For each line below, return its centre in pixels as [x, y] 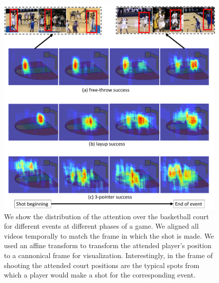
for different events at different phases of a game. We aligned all [102, 226]
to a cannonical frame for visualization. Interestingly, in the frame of [109, 255]
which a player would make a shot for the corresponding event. [100, 275]
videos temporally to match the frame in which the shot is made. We [109, 235]
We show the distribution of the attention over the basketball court [107, 216]
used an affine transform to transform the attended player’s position [108, 245]
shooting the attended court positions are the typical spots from [102, 265]
